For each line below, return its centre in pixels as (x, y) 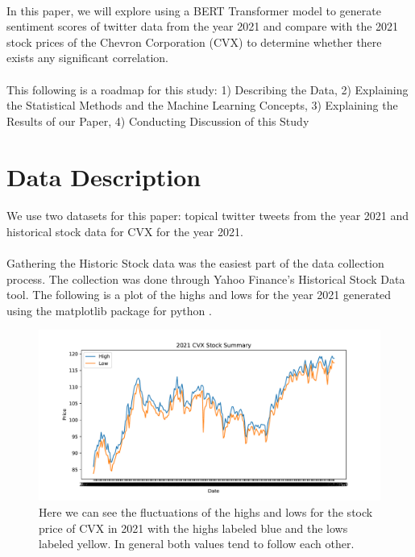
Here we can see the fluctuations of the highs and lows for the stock (206, 512)
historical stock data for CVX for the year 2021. (125, 231)
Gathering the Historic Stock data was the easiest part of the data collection (195, 263)
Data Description (104, 176)
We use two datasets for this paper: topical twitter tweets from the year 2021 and (208, 216)
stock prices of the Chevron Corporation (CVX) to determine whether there (194, 42)
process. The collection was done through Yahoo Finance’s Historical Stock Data (206, 278)
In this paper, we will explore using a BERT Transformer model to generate (194, 10)
